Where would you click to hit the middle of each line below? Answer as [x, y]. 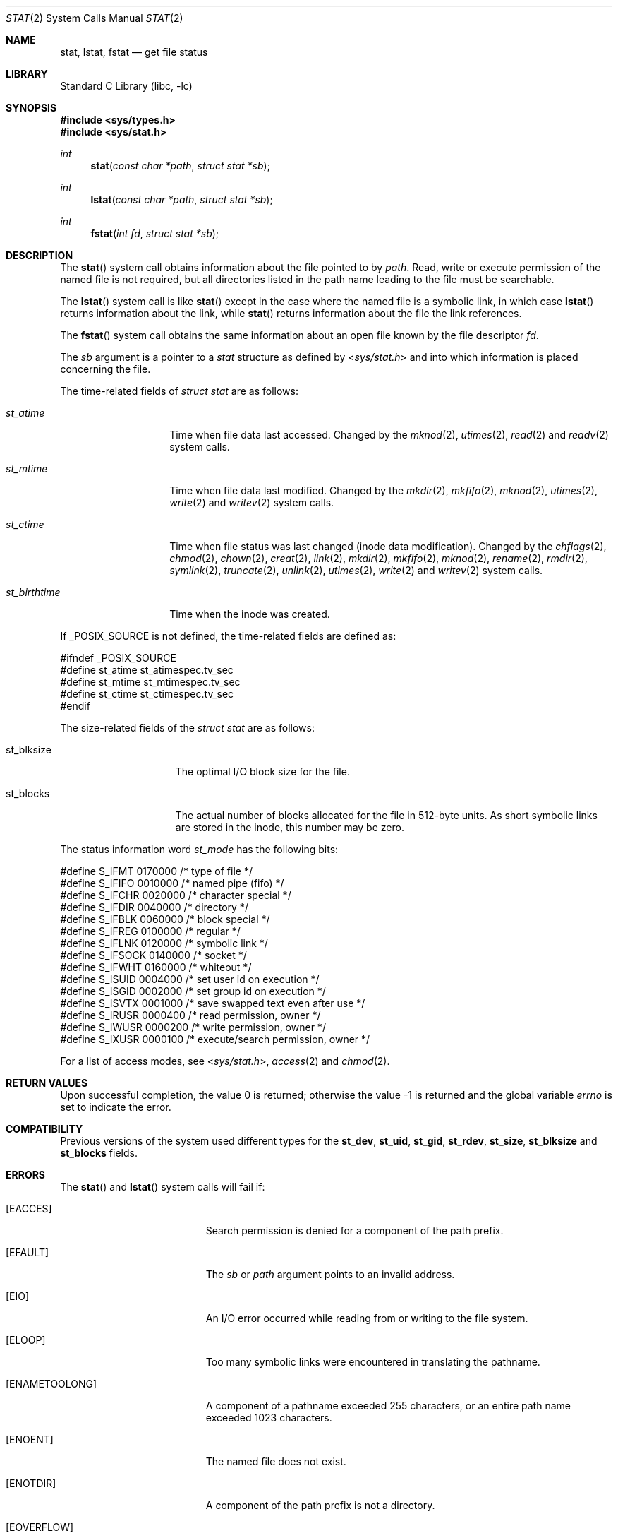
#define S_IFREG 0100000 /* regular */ [150, 931]
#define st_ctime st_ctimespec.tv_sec [147, 694]
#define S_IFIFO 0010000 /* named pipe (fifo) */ [172, 883]
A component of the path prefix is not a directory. [320, 1505]
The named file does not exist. [276, 1461]
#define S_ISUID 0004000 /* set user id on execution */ [190, 979]
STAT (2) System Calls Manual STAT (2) [95, 18]
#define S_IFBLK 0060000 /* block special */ [165, 919]
